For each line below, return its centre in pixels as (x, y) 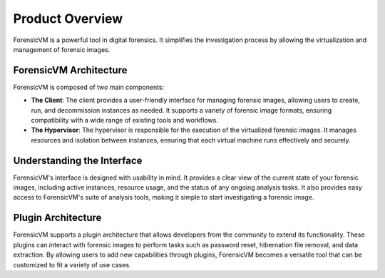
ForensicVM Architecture (70, 70)
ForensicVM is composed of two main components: (89, 87)
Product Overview (68, 19)
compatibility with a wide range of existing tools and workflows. (125, 120)
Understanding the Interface (78, 160)
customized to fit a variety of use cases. (72, 264)
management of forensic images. (62, 49)
